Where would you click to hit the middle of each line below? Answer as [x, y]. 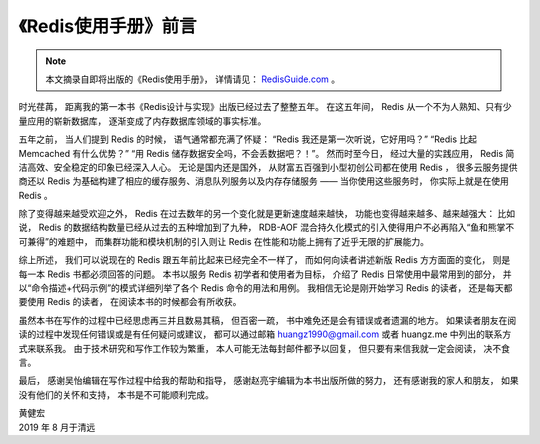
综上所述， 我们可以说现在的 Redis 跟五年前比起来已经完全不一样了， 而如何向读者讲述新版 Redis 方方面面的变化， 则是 [264, 260]
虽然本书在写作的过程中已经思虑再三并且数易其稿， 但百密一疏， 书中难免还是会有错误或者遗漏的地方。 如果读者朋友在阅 [267, 320]
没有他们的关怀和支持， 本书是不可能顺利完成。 [116, 394]
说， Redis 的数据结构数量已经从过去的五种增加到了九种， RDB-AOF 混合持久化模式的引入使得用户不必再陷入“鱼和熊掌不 [266, 227]
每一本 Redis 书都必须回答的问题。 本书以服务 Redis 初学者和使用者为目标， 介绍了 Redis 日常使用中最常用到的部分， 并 [265, 274]
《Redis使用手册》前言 [107, 26]
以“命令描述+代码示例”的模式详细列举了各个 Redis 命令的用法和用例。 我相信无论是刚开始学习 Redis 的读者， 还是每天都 [265, 288]
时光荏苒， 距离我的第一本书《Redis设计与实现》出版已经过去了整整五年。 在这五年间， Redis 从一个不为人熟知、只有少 [265, 107]
